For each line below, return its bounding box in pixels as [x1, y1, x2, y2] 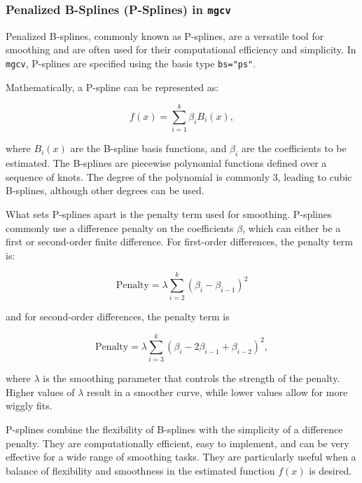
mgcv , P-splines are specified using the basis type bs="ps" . [6, 55, 256, 70]
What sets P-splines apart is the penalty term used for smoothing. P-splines [6, 206, 332, 221]
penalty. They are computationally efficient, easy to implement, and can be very [6, 435, 349, 450]
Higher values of [6, 384, 75, 399]
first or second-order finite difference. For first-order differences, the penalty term [6, 234, 353, 249]
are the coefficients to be [241, 141, 347, 156]
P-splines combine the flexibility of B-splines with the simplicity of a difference [6, 421, 343, 436]
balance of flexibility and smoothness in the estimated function [6, 463, 275, 477]
